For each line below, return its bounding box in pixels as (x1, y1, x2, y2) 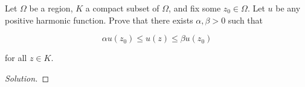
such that (228, 13, 263, 26)
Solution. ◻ (5, 71, 50, 84)
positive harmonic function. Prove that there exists (5, 13, 193, 26)
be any (275, 2, 301, 14)
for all (5, 51, 27, 64)
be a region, (29, 2, 73, 14)
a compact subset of (85, 2, 159, 14)
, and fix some (169, 2, 221, 14)
